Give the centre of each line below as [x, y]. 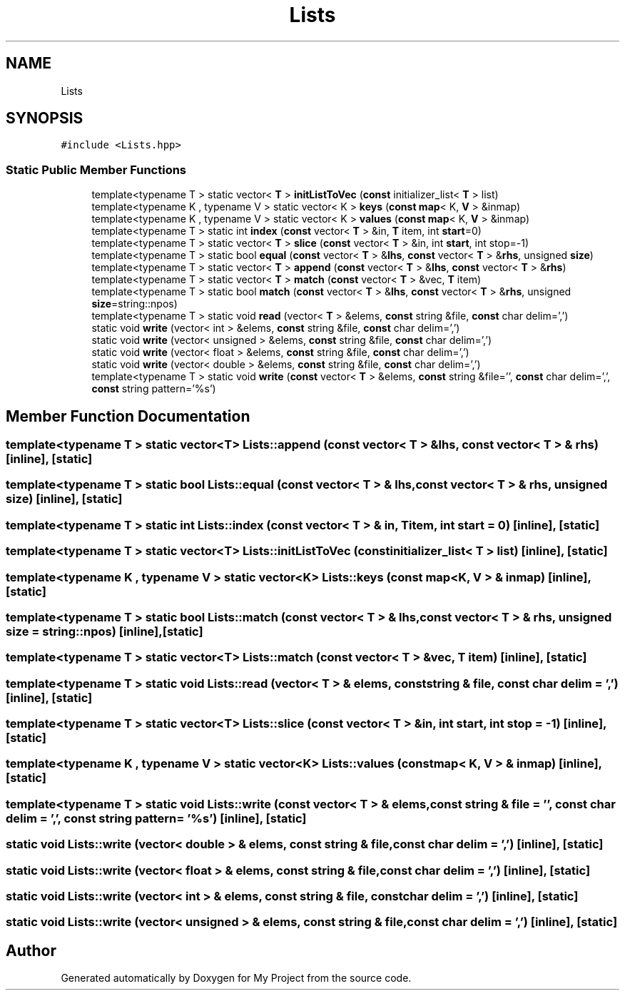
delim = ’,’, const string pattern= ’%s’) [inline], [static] [156, 818]
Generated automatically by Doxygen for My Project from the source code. [236, 978]
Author [31, 950]
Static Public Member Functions [96, 169]
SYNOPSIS [45, 118]
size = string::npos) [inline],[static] [105, 631]
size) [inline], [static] [64, 499]
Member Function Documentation [128, 416]
